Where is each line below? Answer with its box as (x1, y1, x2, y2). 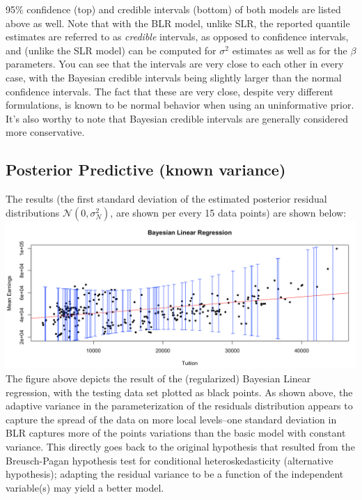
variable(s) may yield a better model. (6, 480, 164, 494)
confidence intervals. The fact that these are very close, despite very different (6, 84, 333, 98)
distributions (6, 205, 60, 219)
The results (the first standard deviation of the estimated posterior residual (6, 192, 327, 206)
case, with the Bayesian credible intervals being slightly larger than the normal (6, 70, 342, 84)
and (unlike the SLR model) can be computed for (6, 42, 217, 57)
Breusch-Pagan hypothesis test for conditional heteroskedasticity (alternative (6, 453, 333, 467)
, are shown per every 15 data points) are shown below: (110, 205, 347, 219)
